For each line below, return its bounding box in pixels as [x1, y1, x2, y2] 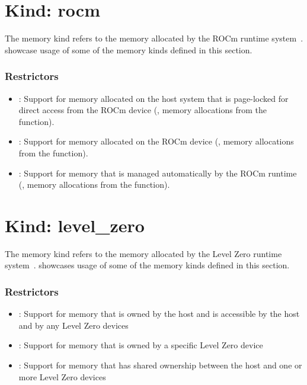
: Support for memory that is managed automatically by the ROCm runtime [18, 166, 297, 179]
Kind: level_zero [5, 213, 145, 237]
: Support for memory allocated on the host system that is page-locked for [18, 92, 289, 104]
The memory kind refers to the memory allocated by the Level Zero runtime [5, 247, 282, 259]
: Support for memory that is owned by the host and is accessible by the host [18, 307, 300, 320]
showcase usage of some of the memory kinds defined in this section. [5, 43, 252, 56]
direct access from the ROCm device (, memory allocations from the [18, 104, 267, 116]
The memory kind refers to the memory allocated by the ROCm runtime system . [5, 32, 303, 44]
